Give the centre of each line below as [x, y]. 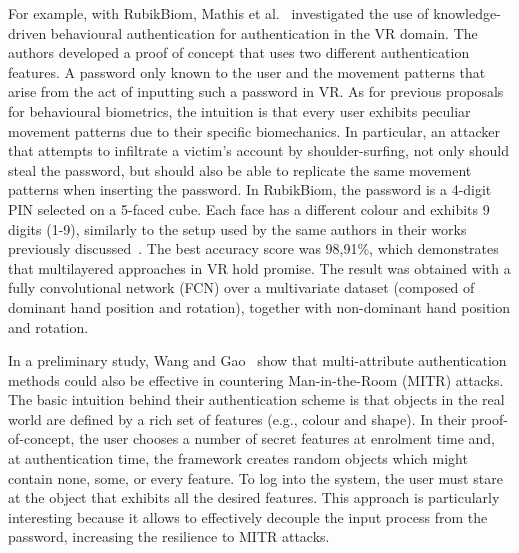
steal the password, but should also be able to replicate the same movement [240, 169]
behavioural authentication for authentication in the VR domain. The [264, 32]
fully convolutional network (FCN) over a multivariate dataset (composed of [241, 287]
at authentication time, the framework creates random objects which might [238, 458]
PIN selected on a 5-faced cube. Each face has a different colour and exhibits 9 [249, 208]
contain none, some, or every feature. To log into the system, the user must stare [255, 477]
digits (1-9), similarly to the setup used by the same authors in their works [237, 228]
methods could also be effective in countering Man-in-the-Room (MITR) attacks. [256, 379]
